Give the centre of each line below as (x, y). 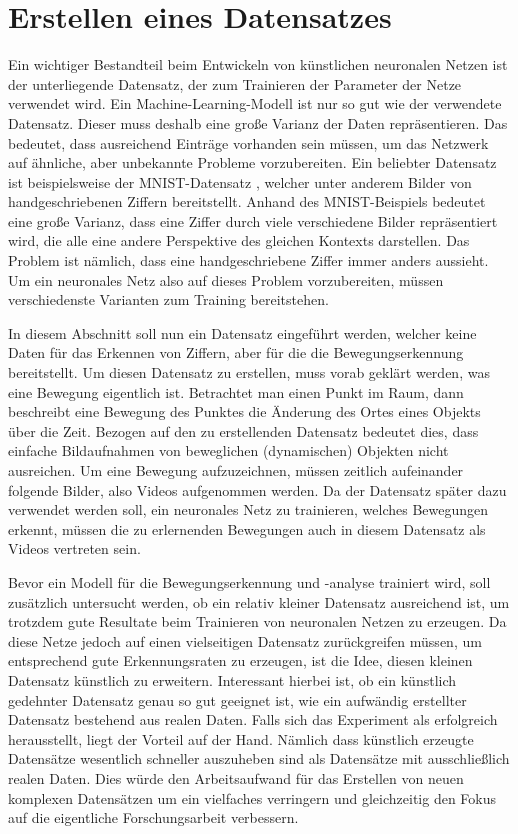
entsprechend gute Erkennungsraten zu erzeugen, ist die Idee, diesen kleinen (240, 660)
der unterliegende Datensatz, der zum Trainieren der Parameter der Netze (235, 83)
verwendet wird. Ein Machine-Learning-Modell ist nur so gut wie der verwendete (255, 103)
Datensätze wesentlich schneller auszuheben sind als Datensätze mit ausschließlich (259, 758)
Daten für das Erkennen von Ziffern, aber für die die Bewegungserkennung (236, 352)
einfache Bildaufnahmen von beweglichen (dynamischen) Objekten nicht (228, 450)
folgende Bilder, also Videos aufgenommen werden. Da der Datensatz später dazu (257, 489)
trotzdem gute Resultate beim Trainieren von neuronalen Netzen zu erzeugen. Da (257, 621)
